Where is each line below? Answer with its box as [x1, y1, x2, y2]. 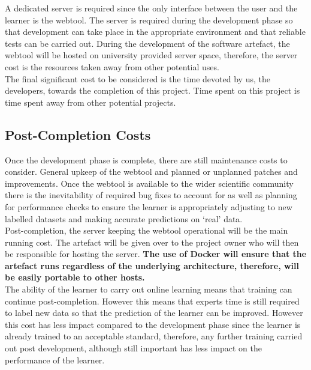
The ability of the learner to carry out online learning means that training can [5, 283, 292, 296]
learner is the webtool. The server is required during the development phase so [5, 13, 293, 26]
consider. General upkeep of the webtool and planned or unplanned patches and [5, 165, 298, 178]
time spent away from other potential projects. [5, 96, 176, 108]
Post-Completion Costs [5, 125, 151, 144]
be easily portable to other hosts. [5, 271, 145, 284]
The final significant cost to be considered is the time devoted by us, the [5, 72, 270, 85]
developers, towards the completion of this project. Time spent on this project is [5, 84, 300, 97]
